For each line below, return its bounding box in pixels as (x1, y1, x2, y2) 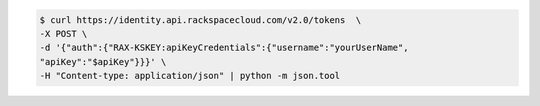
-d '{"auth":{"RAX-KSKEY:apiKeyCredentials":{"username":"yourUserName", (39, 42, 409, 54)
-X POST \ (39, 28, 88, 39)
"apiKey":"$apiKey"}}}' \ (39, 56, 167, 67)
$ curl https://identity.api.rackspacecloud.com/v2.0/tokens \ (39, 14, 362, 25)
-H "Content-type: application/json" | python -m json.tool (39, 70, 341, 82)
